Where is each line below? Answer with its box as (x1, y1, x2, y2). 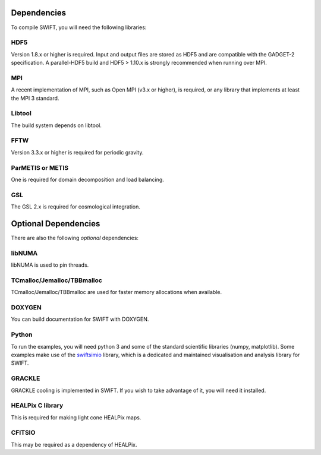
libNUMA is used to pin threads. (11, 261, 89, 268)
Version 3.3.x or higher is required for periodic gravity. (11, 148, 144, 156)
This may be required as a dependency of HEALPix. (11, 441, 137, 448)
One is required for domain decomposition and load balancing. (11, 176, 165, 183)
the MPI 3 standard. (11, 94, 59, 102)
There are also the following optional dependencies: (11, 235, 139, 242)
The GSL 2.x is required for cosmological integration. (11, 203, 141, 210)
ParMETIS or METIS (11, 163, 69, 172)
